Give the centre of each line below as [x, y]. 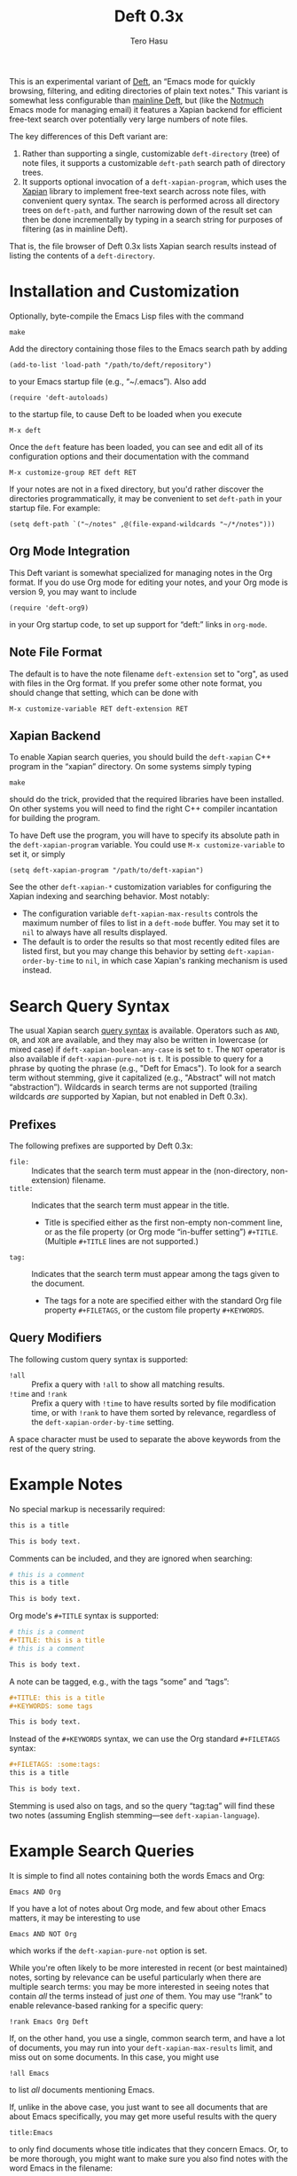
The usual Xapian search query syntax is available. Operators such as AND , [145, 1030]
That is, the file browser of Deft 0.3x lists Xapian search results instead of [143, 246]
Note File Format [56, 653]
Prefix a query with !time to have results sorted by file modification [154, 1403]
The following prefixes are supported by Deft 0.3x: [101, 1146]
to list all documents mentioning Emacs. [82, 2089]
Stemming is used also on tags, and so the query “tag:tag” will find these [142, 1805]
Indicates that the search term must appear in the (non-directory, [150, 1171]
